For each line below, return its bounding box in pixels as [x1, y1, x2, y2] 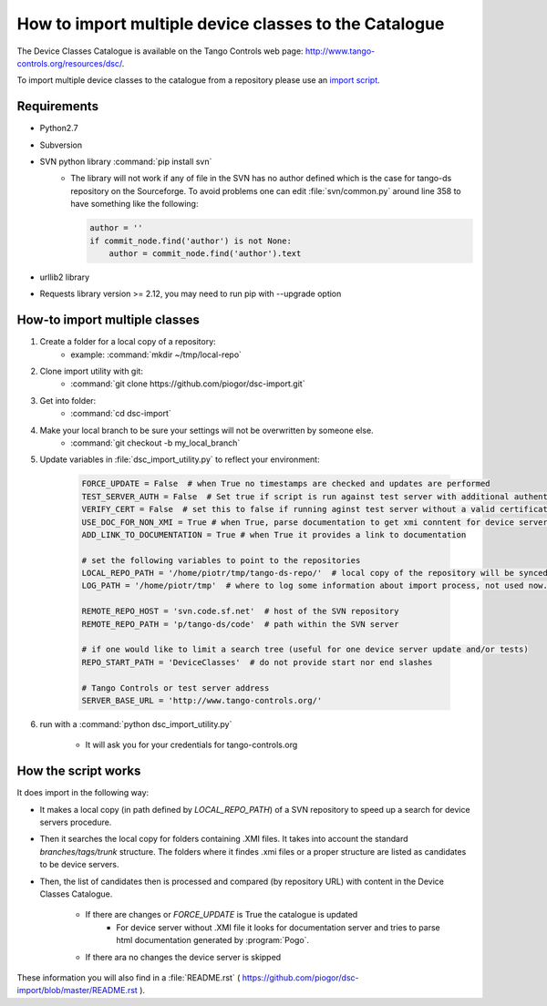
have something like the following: [70, 199, 199, 210]
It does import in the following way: [16, 787, 150, 798]
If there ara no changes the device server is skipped [85, 951, 282, 962]
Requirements [16, 98, 99, 114]
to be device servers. [39, 859, 119, 870]
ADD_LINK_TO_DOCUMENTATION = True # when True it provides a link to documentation [81, 529, 467, 539]
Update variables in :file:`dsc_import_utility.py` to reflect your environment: [39, 454, 320, 465]
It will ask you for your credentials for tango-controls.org [85, 739, 298, 751]
